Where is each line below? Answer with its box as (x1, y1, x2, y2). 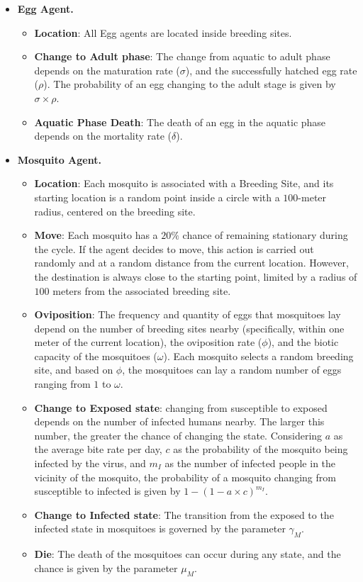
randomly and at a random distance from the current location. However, (34, 255, 349, 270)
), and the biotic (267, 335, 339, 349)
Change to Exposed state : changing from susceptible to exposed (34, 400, 328, 415)
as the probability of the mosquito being (173, 442, 348, 457)
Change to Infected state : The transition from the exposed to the (34, 507, 334, 522)
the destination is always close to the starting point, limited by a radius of (34, 269, 357, 284)
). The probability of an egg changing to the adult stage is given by (43, 77, 336, 91)
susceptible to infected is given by (34, 483, 181, 498)
